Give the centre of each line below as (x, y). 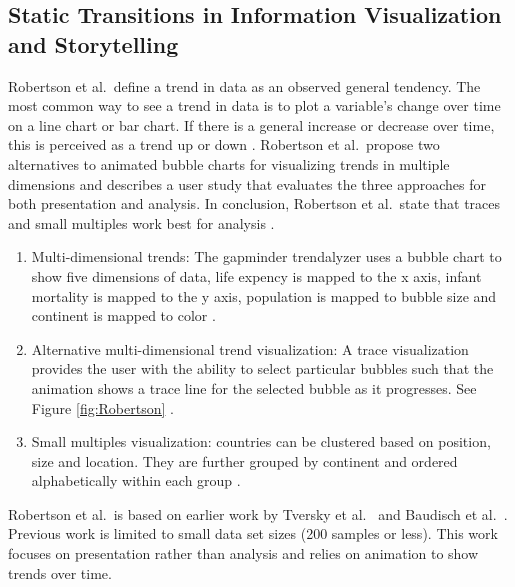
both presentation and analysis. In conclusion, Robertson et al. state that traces (254, 203)
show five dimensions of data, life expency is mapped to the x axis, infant (256, 275)
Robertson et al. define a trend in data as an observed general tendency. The (244, 85)
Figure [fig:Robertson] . (102, 407)
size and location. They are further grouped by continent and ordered (244, 460)
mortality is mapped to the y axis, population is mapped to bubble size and (264, 295)
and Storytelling (93, 43)
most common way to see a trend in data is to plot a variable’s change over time (254, 105)
